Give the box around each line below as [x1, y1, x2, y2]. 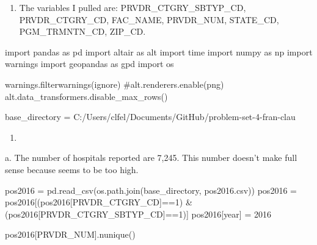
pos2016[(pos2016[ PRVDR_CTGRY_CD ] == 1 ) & [5, 196, 192, 208]
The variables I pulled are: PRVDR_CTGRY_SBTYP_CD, [19, 1, 246, 13]
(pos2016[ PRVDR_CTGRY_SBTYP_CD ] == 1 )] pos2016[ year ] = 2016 [5, 207, 271, 220]
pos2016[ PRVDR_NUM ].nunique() [5, 228, 136, 241]
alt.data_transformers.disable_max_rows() [5, 90, 168, 102]
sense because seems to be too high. [5, 163, 139, 176]
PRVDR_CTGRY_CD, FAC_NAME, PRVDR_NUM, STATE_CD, [19, 13, 279, 26]
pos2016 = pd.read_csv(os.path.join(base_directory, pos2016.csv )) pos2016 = [5, 183, 297, 196]
